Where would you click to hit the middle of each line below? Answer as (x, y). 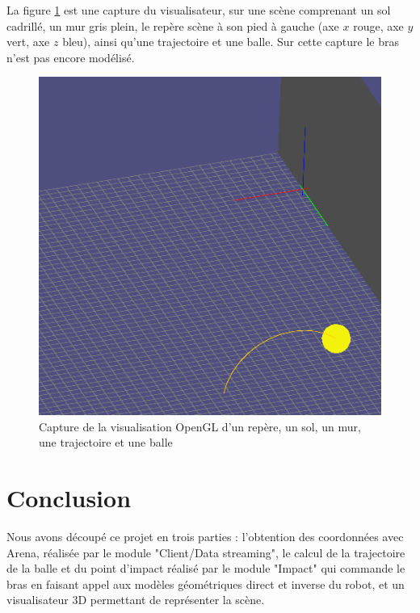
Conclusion (69, 498)
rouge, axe (378, 25)
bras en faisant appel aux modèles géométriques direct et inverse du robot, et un (206, 584)
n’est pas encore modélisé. (71, 57)
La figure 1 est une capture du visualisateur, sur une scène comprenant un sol (199, 10)
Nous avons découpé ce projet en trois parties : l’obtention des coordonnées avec (205, 537)
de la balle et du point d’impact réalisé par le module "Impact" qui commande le (206, 568)
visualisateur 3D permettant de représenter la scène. (136, 600)
